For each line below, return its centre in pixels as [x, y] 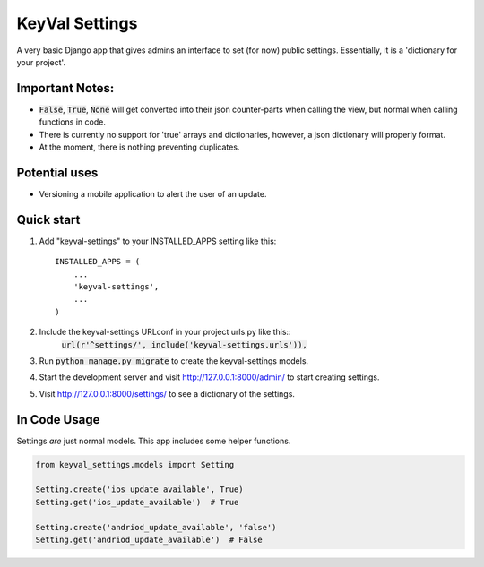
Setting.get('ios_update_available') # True [137, 502]
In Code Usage [58, 420]
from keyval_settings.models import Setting [135, 464]
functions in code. [73, 122]
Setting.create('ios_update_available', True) [139, 490]
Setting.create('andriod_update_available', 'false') [156, 527]
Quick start [48, 219]
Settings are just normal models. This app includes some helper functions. [154, 441]
